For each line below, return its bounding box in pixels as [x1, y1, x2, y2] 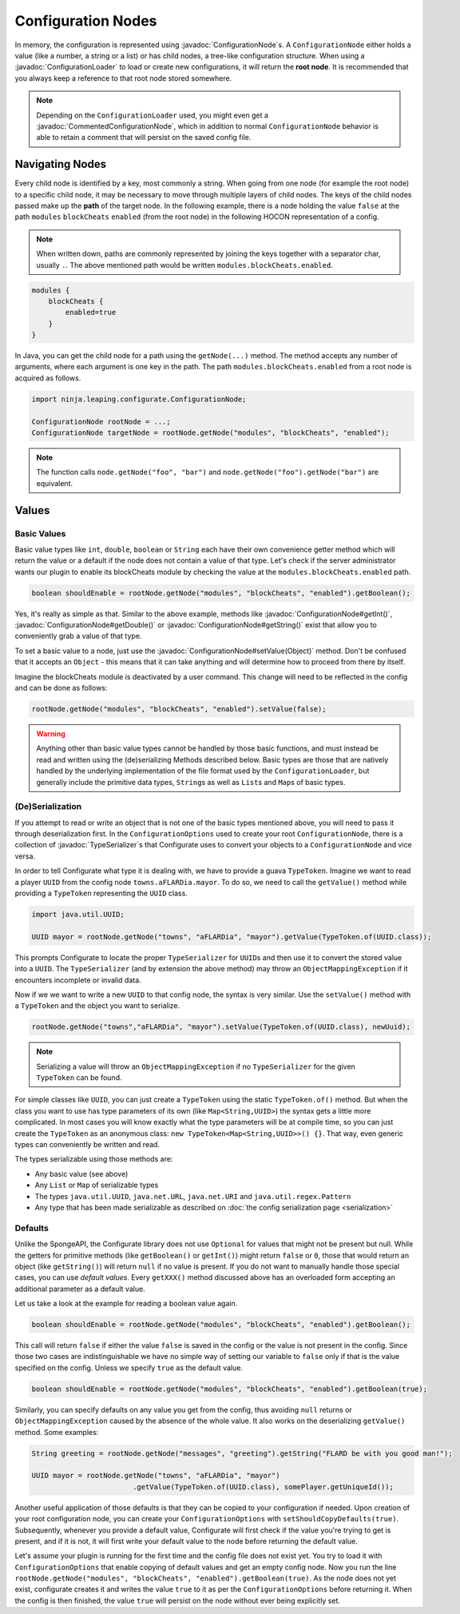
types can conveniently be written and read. [14, 1140, 160, 1150]
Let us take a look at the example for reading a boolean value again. [14, 1299, 238, 1309]
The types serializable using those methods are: [14, 1154, 173, 1164]
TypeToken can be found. [36, 1073, 122, 1082]
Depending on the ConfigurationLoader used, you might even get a [36, 110, 269, 120]
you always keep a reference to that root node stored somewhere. [14, 73, 232, 83]
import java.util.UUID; [31, 910, 125, 919]
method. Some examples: [14, 1427, 99, 1437]
